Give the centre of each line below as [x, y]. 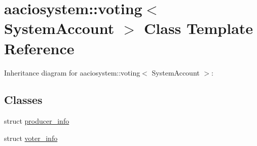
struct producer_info [37, 121]
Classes [23, 100]
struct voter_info [31, 138]
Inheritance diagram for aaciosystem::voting [72, 72]
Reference [39, 48]
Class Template [199, 28]
